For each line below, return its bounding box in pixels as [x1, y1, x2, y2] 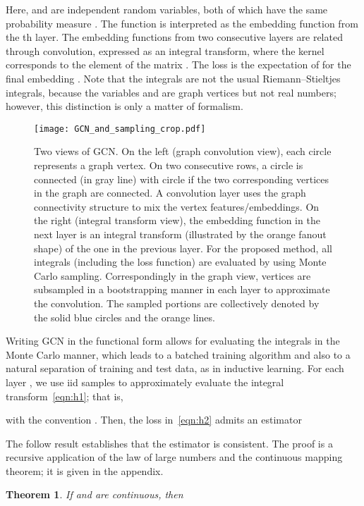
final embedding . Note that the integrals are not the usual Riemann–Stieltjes [6, 70, 341, 85]
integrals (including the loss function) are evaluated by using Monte [34, 254, 327, 269]
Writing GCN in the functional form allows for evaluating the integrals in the [6, 333, 340, 348]
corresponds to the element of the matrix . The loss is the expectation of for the [6, 57, 351, 72]
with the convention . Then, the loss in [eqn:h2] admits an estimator [6, 412, 302, 427]
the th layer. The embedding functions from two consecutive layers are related [6, 30, 343, 44]
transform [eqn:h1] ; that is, [6, 388, 123, 403]
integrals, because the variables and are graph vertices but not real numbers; [6, 85, 336, 99]
